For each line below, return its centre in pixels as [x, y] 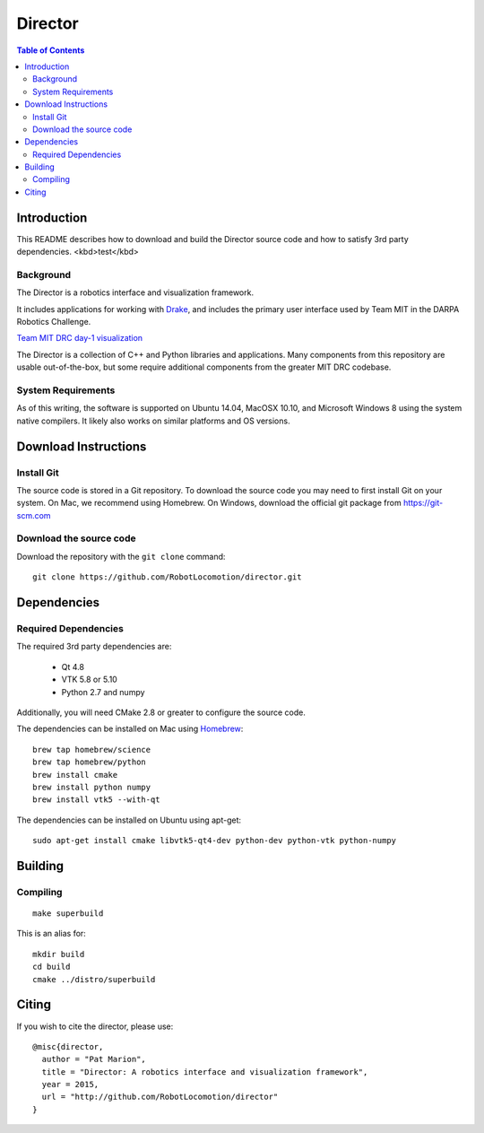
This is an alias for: [52, 934]
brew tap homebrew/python [90, 762]
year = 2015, [70, 1085]
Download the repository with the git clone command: [121, 556]
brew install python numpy [92, 787]
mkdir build [59, 954]
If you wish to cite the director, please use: [95, 1026]
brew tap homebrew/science [92, 750]
